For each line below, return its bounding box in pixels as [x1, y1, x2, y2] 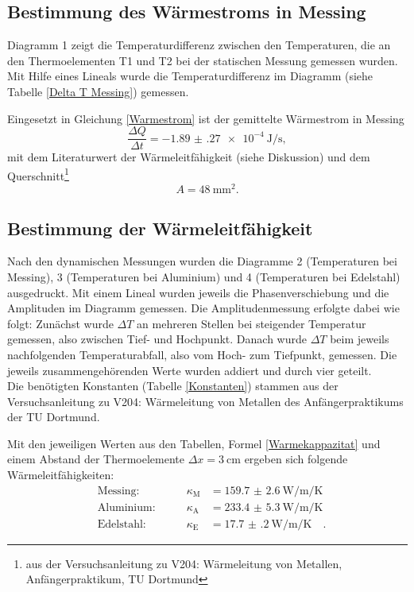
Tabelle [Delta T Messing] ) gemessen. [7, 83, 189, 99]
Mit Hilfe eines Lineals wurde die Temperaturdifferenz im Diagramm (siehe [7, 68, 373, 84]
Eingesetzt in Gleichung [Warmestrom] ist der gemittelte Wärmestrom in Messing [7, 110, 404, 126]
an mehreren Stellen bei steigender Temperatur [137, 315, 366, 331]
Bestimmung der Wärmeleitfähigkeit [7, 215, 313, 240]
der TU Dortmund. [7, 408, 100, 425]
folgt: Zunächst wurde [7, 315, 114, 331]
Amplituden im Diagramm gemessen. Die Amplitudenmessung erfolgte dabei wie [7, 300, 400, 316]
